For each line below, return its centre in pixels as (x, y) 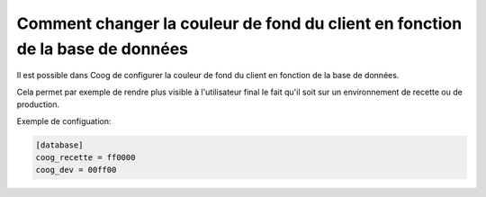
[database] (59, 145)
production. (38, 104)
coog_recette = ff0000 (85, 157)
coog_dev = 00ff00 (76, 170)
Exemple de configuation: (64, 121)
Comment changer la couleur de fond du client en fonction (239, 23)
